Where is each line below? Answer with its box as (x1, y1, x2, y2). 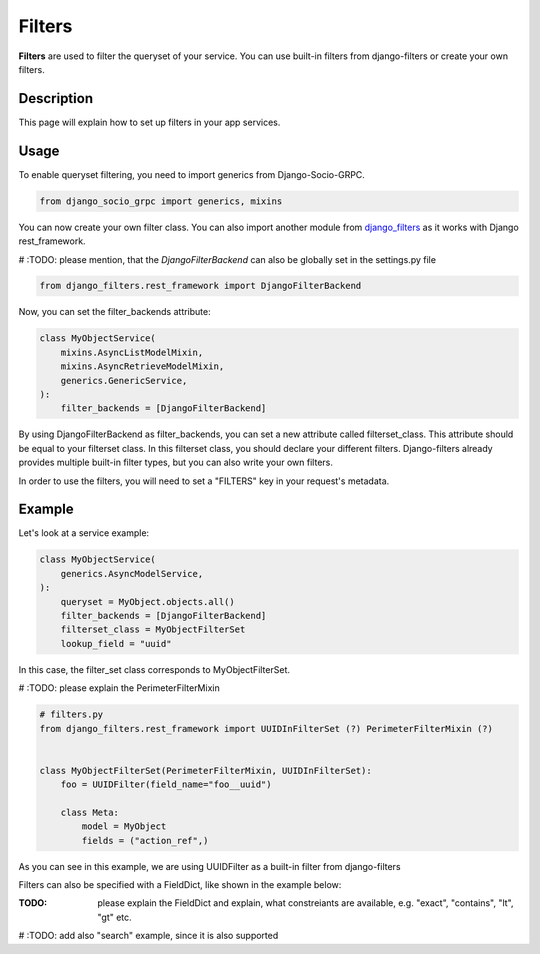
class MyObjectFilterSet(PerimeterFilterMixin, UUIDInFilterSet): (39, 765, 372, 776)
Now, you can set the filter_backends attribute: (18, 306, 212, 318)
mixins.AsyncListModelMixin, (60, 346, 204, 358)
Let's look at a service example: (18, 527, 150, 539)
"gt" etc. (97, 911, 132, 923)
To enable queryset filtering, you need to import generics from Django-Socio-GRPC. (18, 168, 365, 180)
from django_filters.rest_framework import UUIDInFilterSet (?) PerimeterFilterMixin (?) (39, 723, 494, 734)
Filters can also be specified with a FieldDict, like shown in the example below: (18, 879, 342, 891)
